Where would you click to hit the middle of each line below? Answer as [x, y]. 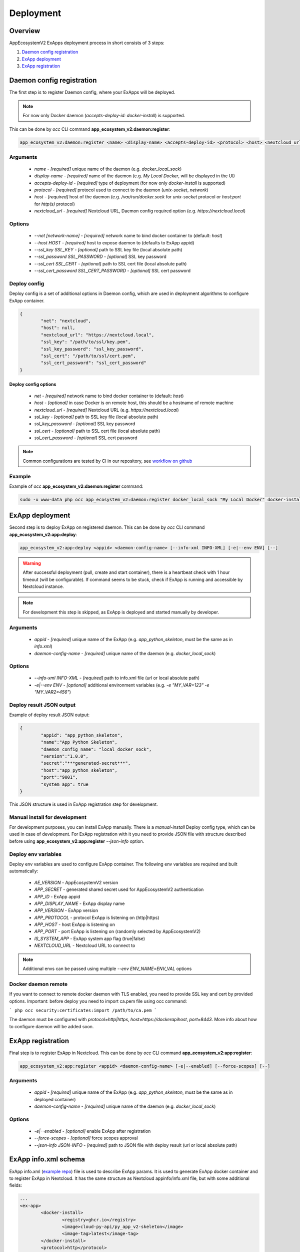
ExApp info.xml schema [47, 1159]
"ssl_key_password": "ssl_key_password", [92, 349]
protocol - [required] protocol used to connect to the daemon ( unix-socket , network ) [121, 190]
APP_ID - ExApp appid [57, 896]
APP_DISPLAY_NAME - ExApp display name [79, 903]
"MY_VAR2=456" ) [52, 692]
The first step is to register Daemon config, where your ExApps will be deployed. [92, 92]
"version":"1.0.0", [64, 756]
